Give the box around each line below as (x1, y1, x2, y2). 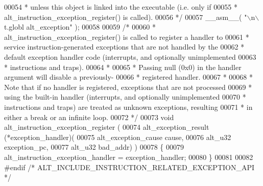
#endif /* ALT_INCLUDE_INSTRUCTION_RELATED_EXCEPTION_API (4, 161, 255, 172)
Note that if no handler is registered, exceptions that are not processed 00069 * (4, 81, 252, 92)
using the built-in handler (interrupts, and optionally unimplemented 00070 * (4, 91, 246, 102)
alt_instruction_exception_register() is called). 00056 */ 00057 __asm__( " (4, 11, 247, 22)
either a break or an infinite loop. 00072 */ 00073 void (4, 111, 174, 122)
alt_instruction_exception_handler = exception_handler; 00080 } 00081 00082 (4, 151, 253, 162)
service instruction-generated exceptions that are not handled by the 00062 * (4, 41, 245, 52)
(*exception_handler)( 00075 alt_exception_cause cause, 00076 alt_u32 (4, 131, 231, 142)
